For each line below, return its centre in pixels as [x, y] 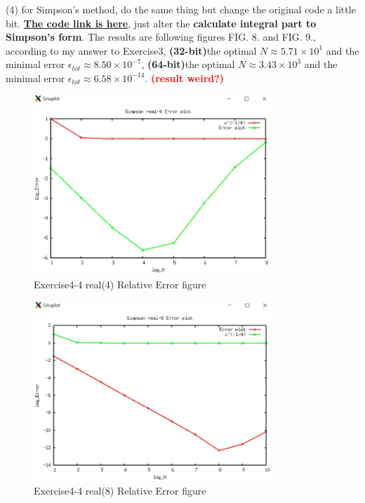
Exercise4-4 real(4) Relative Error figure [120, 284]
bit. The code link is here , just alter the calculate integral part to [161, 23]
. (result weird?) [185, 78]
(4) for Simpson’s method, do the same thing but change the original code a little [181, 9]
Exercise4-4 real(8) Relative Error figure [120, 491]
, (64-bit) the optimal [188, 64]
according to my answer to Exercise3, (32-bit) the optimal [131, 50]
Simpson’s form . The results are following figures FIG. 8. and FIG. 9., [161, 37]
